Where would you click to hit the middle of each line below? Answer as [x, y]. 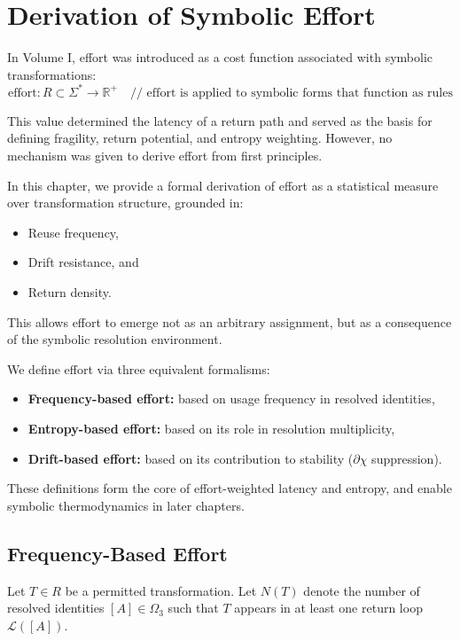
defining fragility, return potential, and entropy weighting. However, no [200, 138]
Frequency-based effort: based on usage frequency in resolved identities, [231, 399]
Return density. [70, 291]
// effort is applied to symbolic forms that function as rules [291, 93]
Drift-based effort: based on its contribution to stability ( [191, 458]
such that [193, 608]
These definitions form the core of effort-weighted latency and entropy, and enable [230, 488]
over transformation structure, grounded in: [125, 203]
